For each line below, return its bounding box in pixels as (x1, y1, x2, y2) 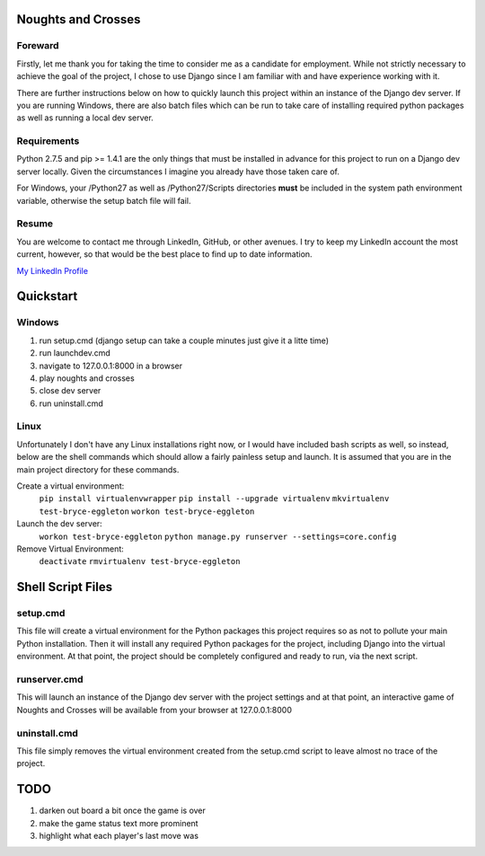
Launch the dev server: (16, 518, 102, 529)
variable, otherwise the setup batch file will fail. (16, 195, 191, 206)
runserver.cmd (16, 674, 84, 686)
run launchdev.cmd (39, 348, 111, 358)
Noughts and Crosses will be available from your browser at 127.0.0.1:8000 (16, 704, 292, 715)
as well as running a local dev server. (16, 112, 154, 123)
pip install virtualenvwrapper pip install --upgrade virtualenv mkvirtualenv (39, 494, 390, 504)
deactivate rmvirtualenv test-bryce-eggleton (39, 557, 241, 567)
